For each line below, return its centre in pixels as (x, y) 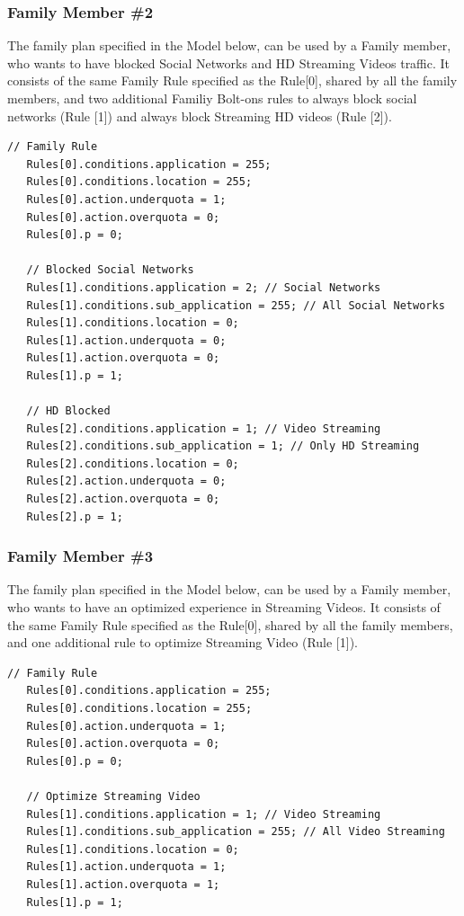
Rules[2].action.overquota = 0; (123, 499)
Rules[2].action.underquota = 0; (126, 481)
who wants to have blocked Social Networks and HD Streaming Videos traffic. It (229, 62)
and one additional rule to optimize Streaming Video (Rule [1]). (183, 642)
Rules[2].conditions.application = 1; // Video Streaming (204, 428)
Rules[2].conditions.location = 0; (133, 463)
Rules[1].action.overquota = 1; (123, 884)
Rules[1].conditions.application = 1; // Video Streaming (204, 814)
